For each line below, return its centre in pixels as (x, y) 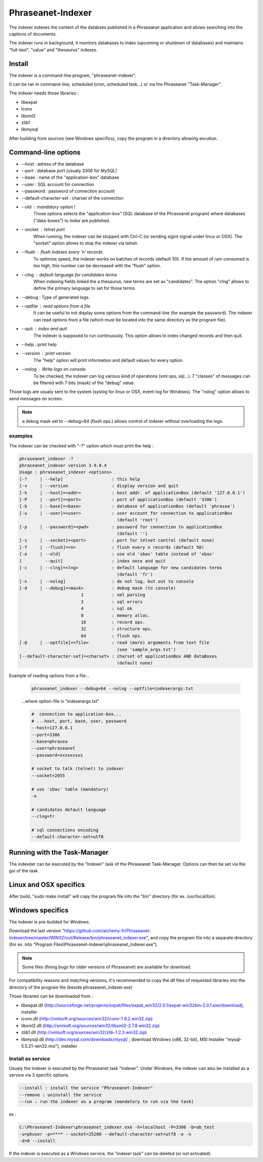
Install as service (30, 1058)
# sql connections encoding (65, 830)
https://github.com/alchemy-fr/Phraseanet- (107, 931)
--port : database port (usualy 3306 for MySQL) (69, 171)
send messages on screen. (36, 398)
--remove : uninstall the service (60, 1095)
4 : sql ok (106, 609)
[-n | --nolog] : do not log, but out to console (107, 581)
